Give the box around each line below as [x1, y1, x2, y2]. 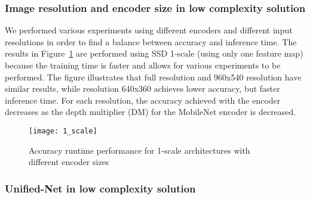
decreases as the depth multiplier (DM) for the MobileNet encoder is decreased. [5, 105, 296, 118]
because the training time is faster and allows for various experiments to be [5, 59, 281, 71]
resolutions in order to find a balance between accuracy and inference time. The [5, 35, 297, 48]
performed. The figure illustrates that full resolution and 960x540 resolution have [5, 70, 302, 83]
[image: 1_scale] [29, 126, 97, 135]
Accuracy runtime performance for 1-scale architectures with [29, 144, 250, 156]
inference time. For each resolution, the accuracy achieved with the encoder [5, 94, 281, 106]
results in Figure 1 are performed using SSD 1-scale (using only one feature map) [5, 47, 303, 60]
